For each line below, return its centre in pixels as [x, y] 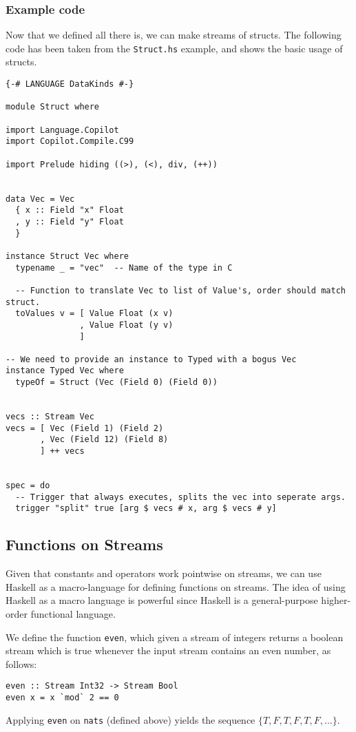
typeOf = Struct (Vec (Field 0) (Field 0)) [116, 383]
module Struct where [53, 107]
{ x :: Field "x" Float [70, 210]
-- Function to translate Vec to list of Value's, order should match [180, 290]
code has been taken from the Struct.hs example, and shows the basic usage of [174, 48]
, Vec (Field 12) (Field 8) [104, 440]
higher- [336, 600]
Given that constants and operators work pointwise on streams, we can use [164, 573]
